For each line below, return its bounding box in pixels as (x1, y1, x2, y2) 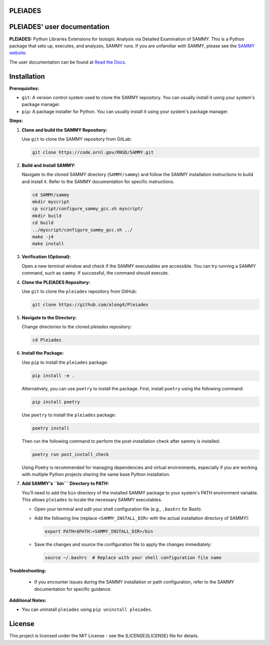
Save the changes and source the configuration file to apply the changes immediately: (34, 541, 212, 547)
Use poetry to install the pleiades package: (21, 412, 116, 418)
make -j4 (32, 234, 54, 240)
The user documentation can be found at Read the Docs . (9, 59, 126, 65)
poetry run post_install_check (32, 451, 109, 457)
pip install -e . (32, 373, 75, 378)
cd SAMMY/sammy (32, 192, 69, 198)
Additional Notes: (9, 597, 47, 603)
